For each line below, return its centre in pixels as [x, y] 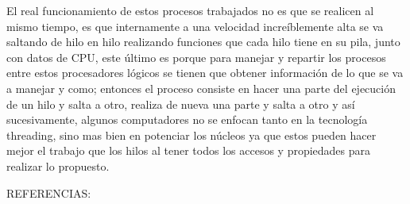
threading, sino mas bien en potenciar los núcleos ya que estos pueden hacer [191, 135]
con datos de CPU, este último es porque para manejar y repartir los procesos [196, 57]
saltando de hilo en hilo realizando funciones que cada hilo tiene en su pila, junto [203, 42]
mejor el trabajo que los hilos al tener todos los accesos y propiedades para [189, 150]
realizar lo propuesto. [58, 166]
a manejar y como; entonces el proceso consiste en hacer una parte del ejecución [201, 88]
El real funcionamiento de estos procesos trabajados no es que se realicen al [190, 10]
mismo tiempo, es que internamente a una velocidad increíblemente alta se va [195, 26]
